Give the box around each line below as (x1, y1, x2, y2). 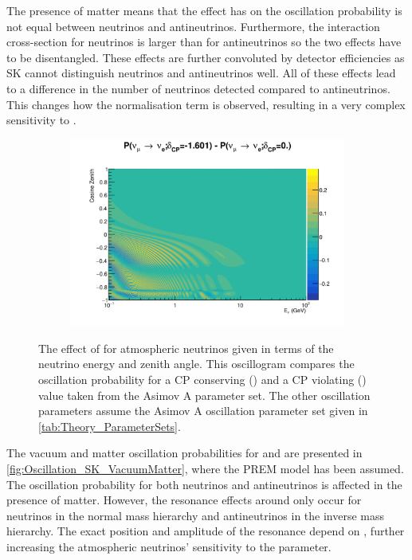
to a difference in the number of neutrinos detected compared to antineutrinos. (6, 80, 390, 96)
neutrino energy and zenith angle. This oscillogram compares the (38, 355, 355, 372)
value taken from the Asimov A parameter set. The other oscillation (38, 386, 371, 403)
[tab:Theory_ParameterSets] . (38, 417, 181, 434)
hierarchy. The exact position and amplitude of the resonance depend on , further (6, 523, 405, 539)
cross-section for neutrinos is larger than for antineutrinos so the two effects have (6, 33, 402, 50)
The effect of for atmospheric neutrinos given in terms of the (38, 339, 334, 356)
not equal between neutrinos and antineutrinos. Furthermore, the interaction (6, 18, 380, 34)
